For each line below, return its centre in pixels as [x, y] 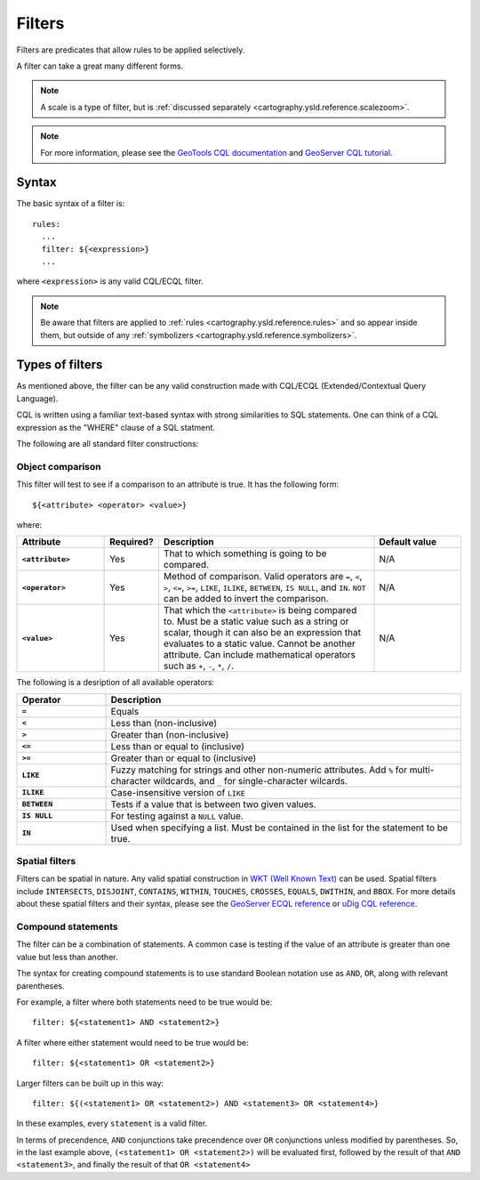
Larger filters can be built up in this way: [90, 1083]
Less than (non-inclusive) [164, 723]
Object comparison [59, 466]
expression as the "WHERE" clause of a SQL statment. [116, 427]
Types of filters [60, 365]
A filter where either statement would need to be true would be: [132, 1042]
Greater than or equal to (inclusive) [184, 758]
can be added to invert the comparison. [246, 599]
